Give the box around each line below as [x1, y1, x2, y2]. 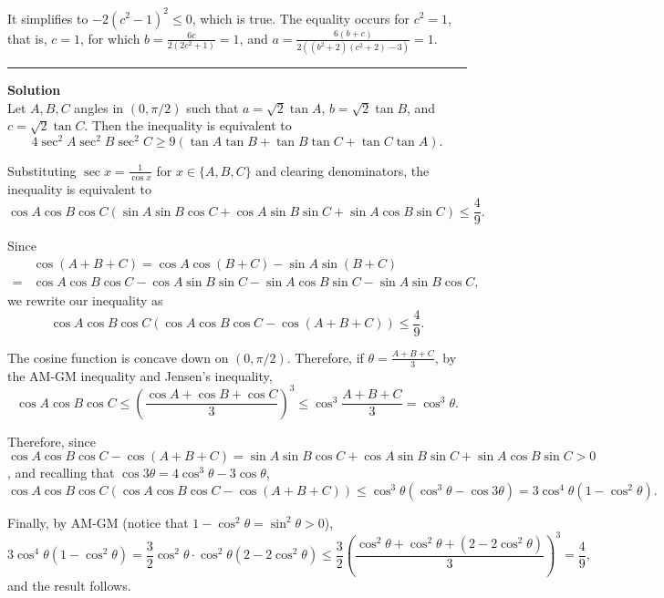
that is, [7, 28, 47, 47]
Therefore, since [7, 431, 96, 450]
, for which [80, 28, 140, 47]
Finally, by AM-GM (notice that [7, 512, 189, 531]
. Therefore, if [286, 347, 364, 366]
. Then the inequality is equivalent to [84, 116, 292, 135]
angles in [74, 98, 124, 117]
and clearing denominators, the [255, 160, 430, 180]
